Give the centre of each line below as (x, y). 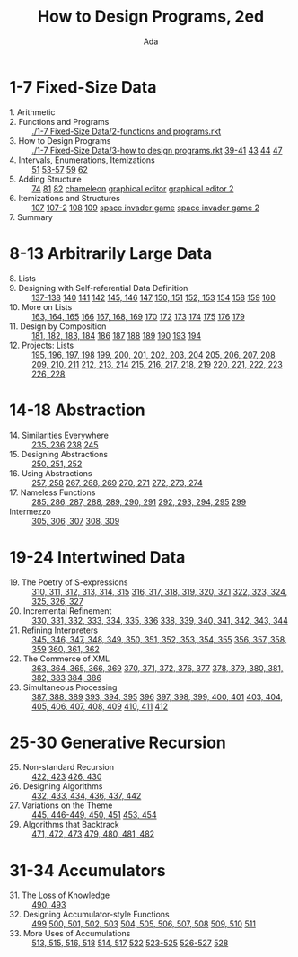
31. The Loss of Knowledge (60, 895)
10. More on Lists (41, 306)
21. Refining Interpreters (54, 630)
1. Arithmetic (32, 112)
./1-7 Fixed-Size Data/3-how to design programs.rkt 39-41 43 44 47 (157, 150)
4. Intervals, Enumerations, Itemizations (82, 160)
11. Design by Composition (58, 326)
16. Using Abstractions (51, 473)
